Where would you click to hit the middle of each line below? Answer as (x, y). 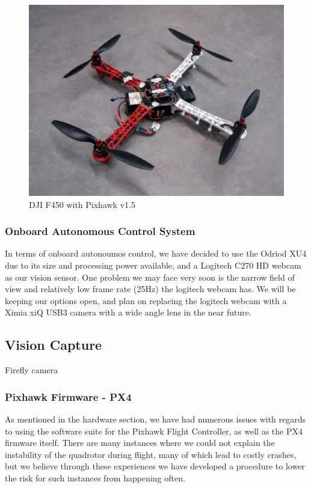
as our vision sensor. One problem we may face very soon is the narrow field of (150, 277)
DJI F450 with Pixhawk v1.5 (82, 204)
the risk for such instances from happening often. (95, 477)
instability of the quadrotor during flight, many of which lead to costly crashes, (151, 454)
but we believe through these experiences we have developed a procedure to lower (155, 466)
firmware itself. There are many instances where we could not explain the (140, 443)
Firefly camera (32, 370)
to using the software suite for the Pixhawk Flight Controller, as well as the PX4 (154, 431)
